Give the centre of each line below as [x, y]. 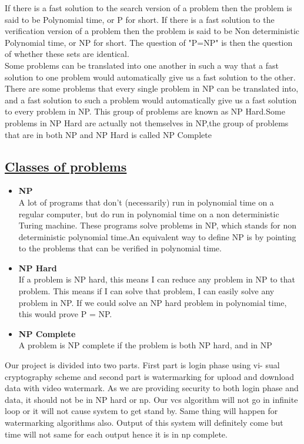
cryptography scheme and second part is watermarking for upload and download [150, 376]
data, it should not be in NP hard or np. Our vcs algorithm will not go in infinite [151, 399]
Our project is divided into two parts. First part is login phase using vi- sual [142, 365]
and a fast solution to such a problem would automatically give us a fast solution [151, 100]
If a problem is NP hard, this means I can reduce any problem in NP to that [157, 279]
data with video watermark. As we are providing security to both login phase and [152, 388]
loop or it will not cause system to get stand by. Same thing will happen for [141, 411]
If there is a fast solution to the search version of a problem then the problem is [148, 8]
